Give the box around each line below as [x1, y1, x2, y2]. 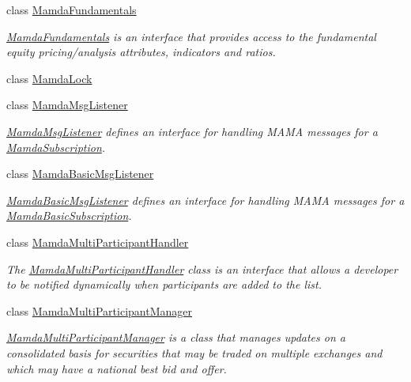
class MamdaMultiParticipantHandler [6, 233, 189, 250]
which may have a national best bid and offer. [6, 360, 227, 376]
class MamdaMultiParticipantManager [6, 302, 192, 319]
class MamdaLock [6, 70, 92, 86]
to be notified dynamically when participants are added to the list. [6, 276, 322, 293]
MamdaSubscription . [6, 138, 106, 155]
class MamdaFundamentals [6, 2, 137, 17]
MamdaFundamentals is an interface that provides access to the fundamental [6, 28, 376, 44]
